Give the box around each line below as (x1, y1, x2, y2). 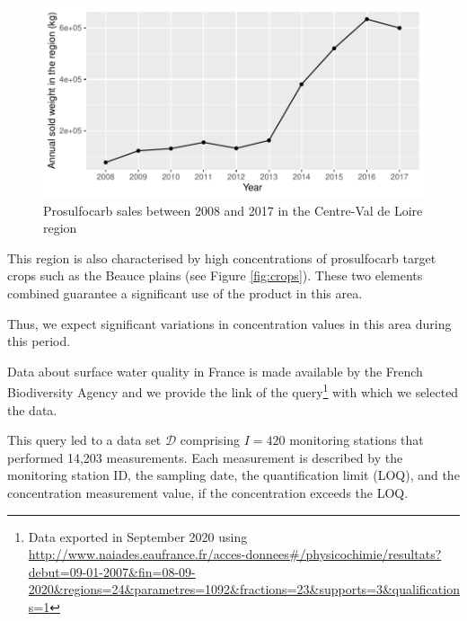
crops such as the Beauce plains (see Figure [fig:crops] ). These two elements (7, 266, 423, 285)
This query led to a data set (7, 430, 162, 449)
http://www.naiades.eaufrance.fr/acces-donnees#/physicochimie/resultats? (28, 545, 442, 563)
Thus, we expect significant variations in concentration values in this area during (7, 314, 452, 333)
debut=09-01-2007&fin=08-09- (28, 562, 196, 581)
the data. (7, 400, 57, 419)
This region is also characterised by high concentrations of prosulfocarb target (7, 248, 436, 267)
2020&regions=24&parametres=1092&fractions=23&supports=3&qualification (28, 580, 460, 599)
